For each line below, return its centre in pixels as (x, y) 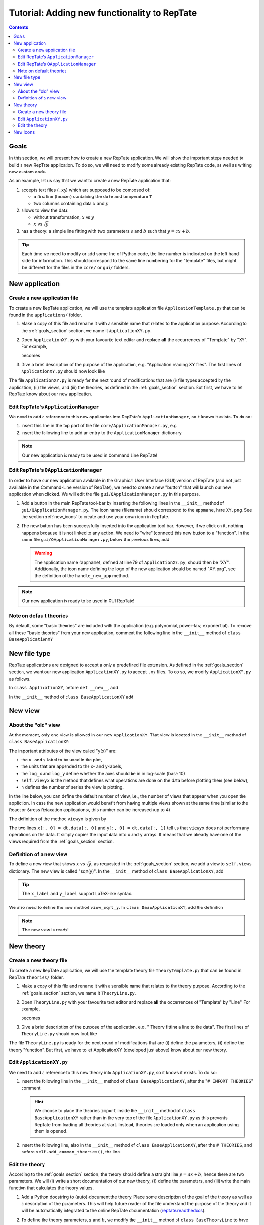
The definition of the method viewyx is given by (57, 819)
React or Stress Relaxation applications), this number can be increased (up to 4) (90, 810)
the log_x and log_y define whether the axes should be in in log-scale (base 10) (103, 773)
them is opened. (51, 1131)
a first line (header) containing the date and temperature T (93, 196)
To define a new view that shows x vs (47, 864)
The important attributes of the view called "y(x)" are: (63, 751)
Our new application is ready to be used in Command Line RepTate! (90, 455)
